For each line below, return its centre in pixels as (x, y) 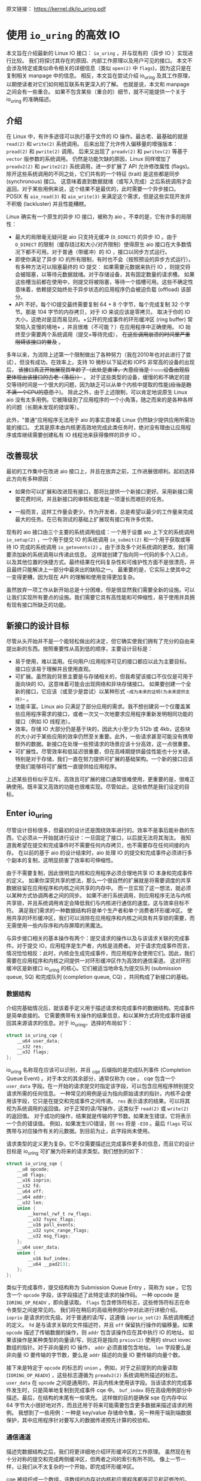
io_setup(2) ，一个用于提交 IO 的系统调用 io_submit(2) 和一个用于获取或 (96, 539)
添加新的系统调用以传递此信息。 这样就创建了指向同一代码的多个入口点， (101, 554)
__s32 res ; (31, 1047)
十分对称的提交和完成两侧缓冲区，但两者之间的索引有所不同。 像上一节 (93, 1459)
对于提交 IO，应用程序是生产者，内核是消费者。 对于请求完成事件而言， (105, 945)
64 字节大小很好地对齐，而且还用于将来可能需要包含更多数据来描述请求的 (97, 1405)
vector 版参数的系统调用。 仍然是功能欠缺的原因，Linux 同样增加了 (89, 159)
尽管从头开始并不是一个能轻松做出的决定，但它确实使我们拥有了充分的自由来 (100, 641)
